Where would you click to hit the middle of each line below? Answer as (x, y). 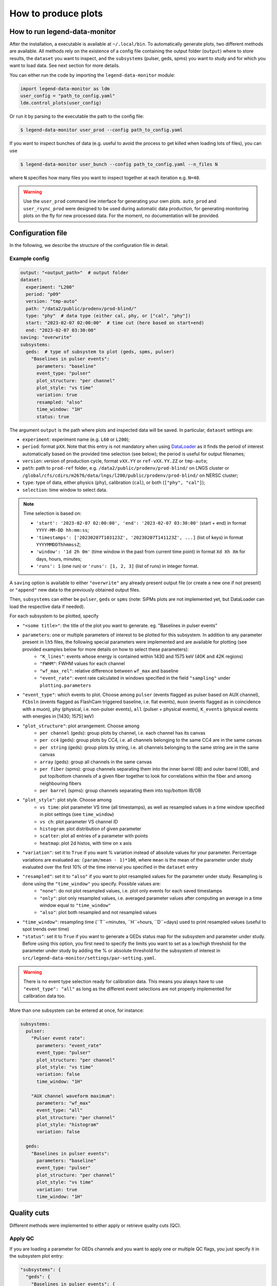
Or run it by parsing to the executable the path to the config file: (77, 116)
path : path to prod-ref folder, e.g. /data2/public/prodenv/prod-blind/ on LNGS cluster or (126, 468)
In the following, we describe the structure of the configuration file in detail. (89, 245)
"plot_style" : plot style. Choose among (67, 800)
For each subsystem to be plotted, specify (54, 616)
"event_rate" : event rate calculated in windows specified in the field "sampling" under (135, 678)
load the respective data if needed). (47, 606)
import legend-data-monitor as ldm (65, 88)
